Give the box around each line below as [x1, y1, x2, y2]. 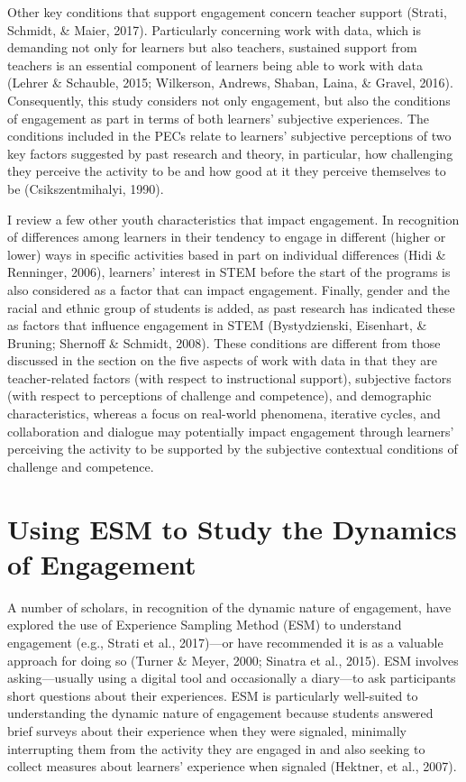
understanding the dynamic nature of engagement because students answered [7, 704, 434, 722]
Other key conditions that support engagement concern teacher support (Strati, [7, 3, 447, 21]
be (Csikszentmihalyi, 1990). [7, 179, 164, 198]
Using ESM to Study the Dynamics [7, 510, 457, 547]
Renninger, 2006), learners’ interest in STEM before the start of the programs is [7, 262, 451, 281]
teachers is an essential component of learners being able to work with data [7, 55, 423, 74]
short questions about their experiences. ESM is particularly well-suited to [7, 685, 418, 704]
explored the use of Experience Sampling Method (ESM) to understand [7, 615, 402, 634]
